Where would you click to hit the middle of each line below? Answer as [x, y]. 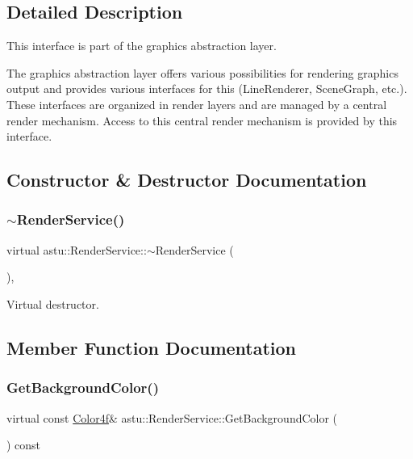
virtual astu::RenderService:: [77, 249]
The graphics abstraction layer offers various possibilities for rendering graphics [202, 72]
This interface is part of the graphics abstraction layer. [142, 46]
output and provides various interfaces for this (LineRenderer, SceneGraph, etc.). [207, 88]
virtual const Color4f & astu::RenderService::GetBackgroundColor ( [172, 417]
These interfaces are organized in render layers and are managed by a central [197, 104]
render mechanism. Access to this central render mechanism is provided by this [202, 120]
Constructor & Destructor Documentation [187, 180]
